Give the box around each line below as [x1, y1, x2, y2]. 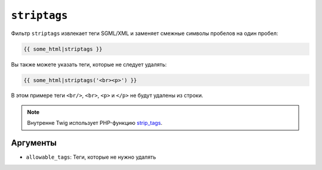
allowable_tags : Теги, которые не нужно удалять [26, 153, 156, 160]
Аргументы [11, 138, 57, 148]
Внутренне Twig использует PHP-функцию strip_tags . [27, 119, 163, 127]
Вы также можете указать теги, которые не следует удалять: [11, 61, 167, 68]
